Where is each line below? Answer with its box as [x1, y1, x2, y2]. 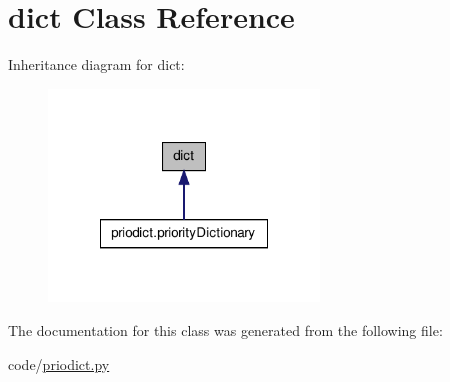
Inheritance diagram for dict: [8, 54, 185, 75]
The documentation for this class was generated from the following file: [8, 320, 443, 341]
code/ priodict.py [8, 353, 110, 374]
